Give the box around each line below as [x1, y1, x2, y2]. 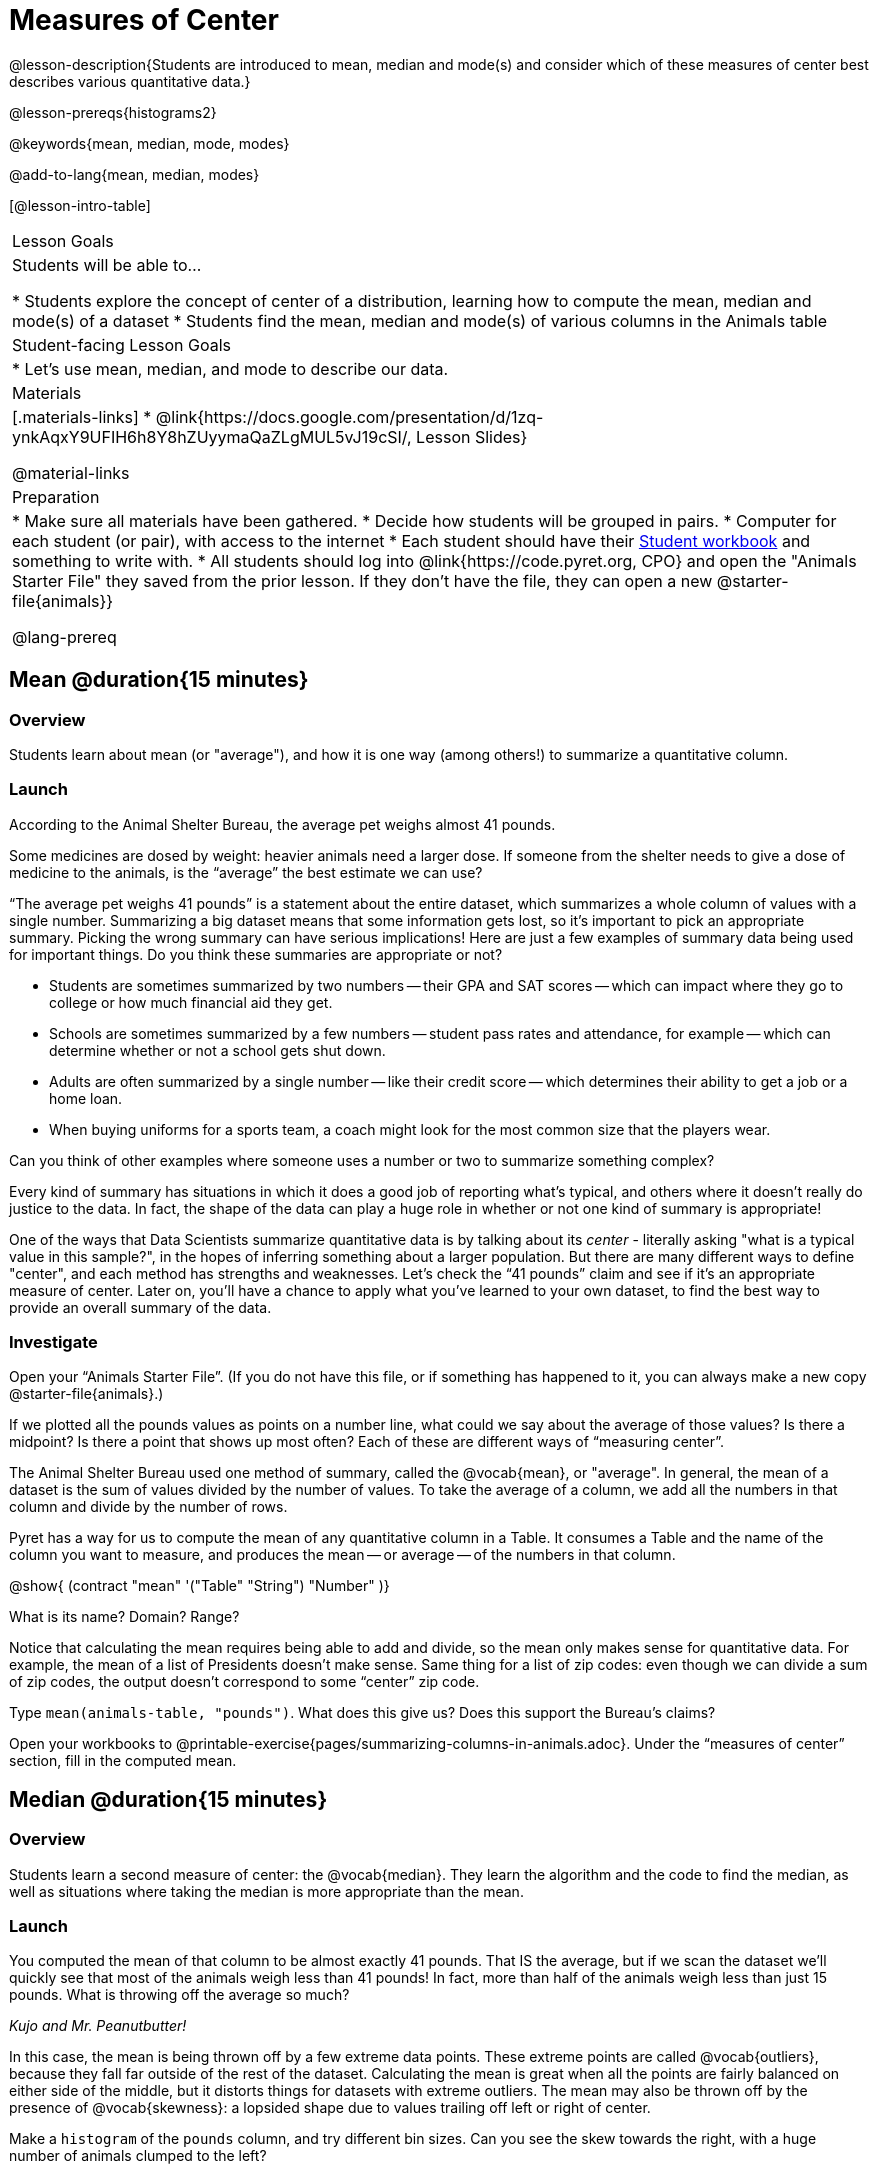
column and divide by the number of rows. [9, 1498, 288, 1516]
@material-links [12, 462, 130, 483]
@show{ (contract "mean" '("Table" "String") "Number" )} [9, 1577, 390, 1595]
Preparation [12, 486, 100, 507]
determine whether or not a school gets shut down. [49, 1041, 386, 1059]
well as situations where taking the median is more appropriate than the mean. [9, 1882, 524, 1900]
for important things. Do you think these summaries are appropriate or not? [9, 945, 503, 963]
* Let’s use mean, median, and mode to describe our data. [12, 358, 449, 379]
